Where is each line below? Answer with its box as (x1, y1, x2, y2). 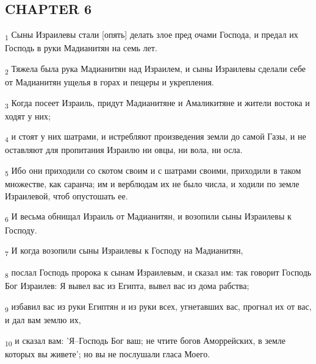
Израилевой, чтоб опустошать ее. (5, 189, 128, 202)
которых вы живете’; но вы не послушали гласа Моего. (5, 347, 210, 360)
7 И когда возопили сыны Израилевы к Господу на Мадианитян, (5, 244, 243, 258)
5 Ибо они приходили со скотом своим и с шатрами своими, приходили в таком (5, 164, 301, 178)
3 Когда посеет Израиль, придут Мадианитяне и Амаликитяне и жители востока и (5, 96, 310, 110)
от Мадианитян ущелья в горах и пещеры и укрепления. (5, 76, 214, 88)
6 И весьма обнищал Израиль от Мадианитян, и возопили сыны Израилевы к (5, 210, 292, 224)
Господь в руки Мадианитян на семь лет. (5, 41, 157, 54)
